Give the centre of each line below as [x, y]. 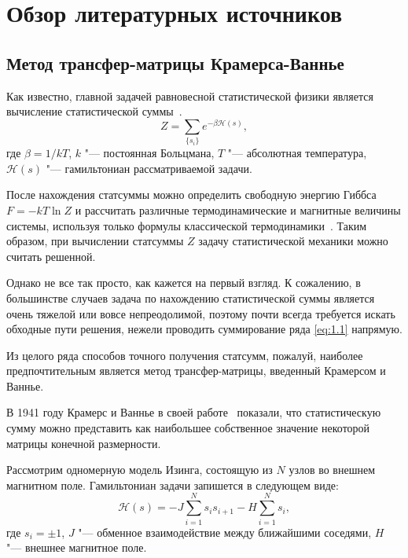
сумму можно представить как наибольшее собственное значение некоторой [188, 428]
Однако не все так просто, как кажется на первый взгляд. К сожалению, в [184, 283]
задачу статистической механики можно [293, 241]
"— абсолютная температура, [297, 153]
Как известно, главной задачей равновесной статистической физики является [190, 95]
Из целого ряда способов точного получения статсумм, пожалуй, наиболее [185, 355]
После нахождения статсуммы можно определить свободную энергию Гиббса [191, 195]
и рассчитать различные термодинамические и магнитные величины [238, 209]
